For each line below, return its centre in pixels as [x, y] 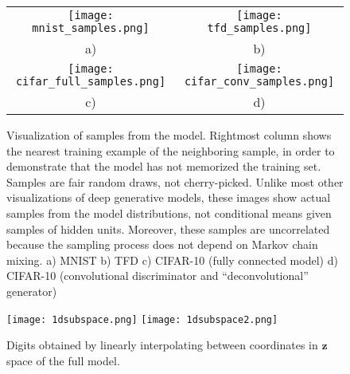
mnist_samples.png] [91, 28]
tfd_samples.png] [259, 28]
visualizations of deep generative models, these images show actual [169, 197]
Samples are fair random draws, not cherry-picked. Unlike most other [175, 181]
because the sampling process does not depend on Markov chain [162, 244]
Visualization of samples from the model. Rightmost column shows [169, 135]
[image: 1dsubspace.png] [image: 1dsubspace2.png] [142, 319]
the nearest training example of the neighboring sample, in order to [171, 150]
